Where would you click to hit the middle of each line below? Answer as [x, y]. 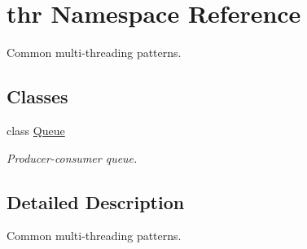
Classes [37, 96]
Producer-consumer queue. [72, 157]
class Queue [36, 130]
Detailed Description [96, 201]
